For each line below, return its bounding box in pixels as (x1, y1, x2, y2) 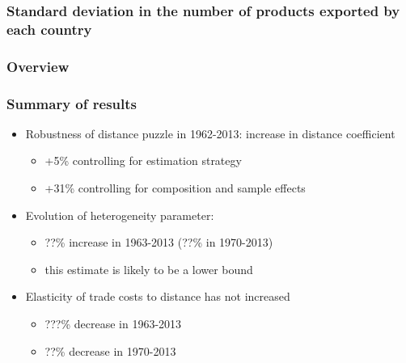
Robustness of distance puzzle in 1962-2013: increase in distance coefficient (25, 125, 395, 141)
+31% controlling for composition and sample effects (44, 179, 306, 196)
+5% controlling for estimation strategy (44, 152, 242, 169)
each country (6, 19, 92, 39)
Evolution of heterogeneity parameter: (25, 206, 214, 223)
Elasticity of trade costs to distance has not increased (25, 288, 290, 305)
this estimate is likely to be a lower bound (44, 260, 253, 277)
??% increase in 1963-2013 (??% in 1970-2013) (44, 234, 273, 251)
